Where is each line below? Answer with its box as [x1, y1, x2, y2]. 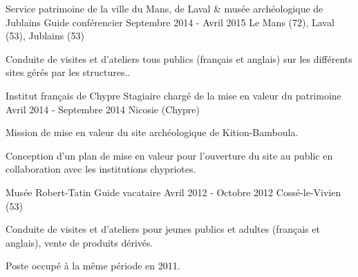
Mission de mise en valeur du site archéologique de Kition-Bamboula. [6, 125, 299, 140]
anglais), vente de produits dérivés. [6, 235, 153, 249]
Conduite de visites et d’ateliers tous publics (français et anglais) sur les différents [6, 51, 352, 66]
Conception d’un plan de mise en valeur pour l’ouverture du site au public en [6, 148, 333, 162]
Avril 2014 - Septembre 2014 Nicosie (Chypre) [6, 102, 200, 116]
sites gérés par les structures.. [6, 65, 131, 79]
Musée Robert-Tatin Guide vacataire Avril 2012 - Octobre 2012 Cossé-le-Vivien [6, 184, 341, 199]
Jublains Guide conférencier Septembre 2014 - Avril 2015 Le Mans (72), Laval [6, 15, 335, 29]
